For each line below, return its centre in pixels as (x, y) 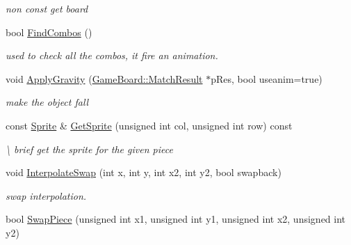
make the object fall (47, 102)
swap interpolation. (46, 195)
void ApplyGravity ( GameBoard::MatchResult (104, 78)
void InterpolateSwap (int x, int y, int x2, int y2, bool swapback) (144, 172)
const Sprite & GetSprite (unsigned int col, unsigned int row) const (149, 125)
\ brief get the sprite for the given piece (89, 149)
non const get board (47, 8)
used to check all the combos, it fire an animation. (112, 55)
